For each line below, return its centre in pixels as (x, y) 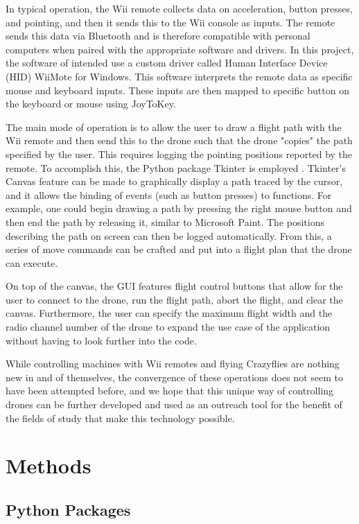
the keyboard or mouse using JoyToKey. (91, 104)
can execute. (32, 262)
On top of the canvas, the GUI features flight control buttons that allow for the (174, 286)
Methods (49, 465)
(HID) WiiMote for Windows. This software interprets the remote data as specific (179, 76)
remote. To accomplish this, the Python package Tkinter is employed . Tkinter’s (176, 167)
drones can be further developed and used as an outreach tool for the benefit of (174, 404)
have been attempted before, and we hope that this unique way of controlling (170, 391)
